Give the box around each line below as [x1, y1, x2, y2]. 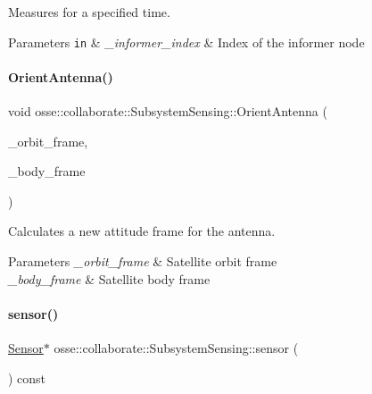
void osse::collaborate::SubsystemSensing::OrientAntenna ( [8, 102, 327, 121]
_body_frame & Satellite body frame [8, 269, 211, 288]
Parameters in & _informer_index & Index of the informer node [8, 32, 365, 51]
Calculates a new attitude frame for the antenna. [8, 222, 276, 240]
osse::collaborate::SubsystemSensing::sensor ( [54, 339, 299, 356]
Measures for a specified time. [8, 3, 170, 21]
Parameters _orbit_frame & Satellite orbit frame [8, 252, 277, 271]
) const [8, 368, 46, 387]
